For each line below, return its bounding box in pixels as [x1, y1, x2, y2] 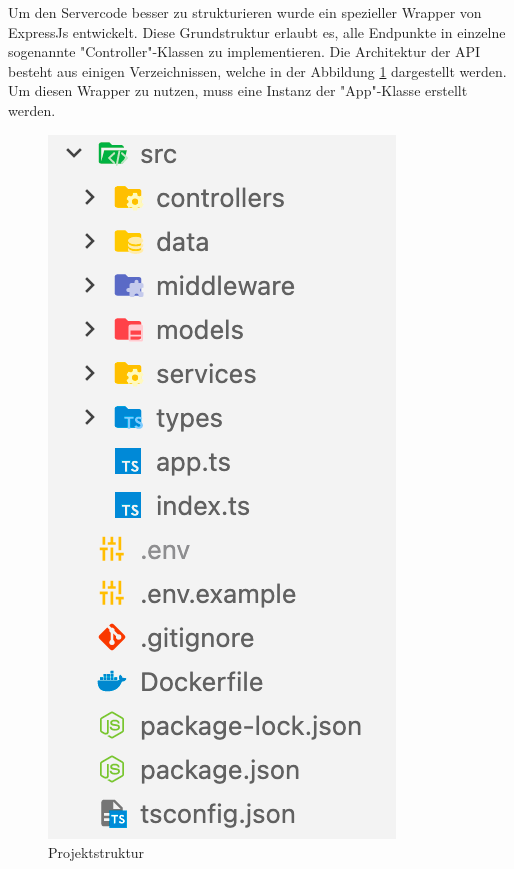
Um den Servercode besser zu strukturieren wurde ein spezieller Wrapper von [8, 2, 482, 22]
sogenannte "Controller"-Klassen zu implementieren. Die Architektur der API [8, 41, 481, 62]
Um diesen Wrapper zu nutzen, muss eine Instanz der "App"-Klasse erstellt [8, 80, 468, 101]
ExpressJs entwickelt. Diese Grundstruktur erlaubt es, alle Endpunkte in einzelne [8, 21, 506, 42]
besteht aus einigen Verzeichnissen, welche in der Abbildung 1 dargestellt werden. [8, 60, 507, 81]
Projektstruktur [48, 842, 145, 863]
